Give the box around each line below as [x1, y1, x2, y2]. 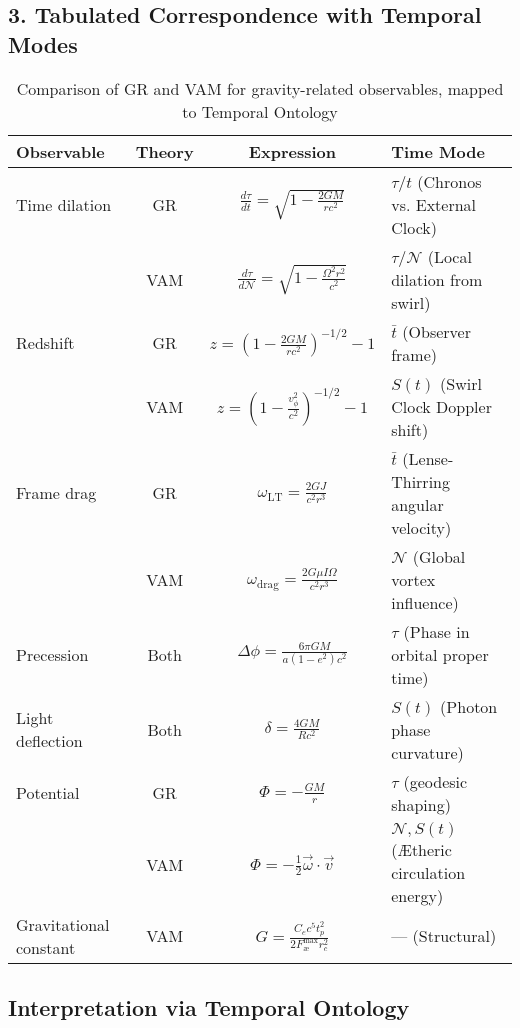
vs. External [391, 192, 477, 216]
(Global [412, 544, 466, 568]
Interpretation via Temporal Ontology [8, 991, 410, 1022]
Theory [135, 139, 194, 163]
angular [391, 492, 444, 516]
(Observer [402, 319, 471, 343]
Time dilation [16, 192, 112, 216]
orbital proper [391, 642, 489, 666]
